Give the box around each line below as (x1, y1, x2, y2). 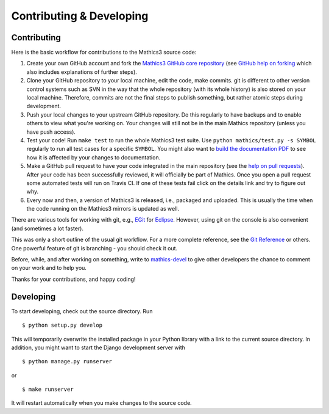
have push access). (26, 128, 76, 136)
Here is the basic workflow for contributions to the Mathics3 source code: (11, 49, 197, 56)
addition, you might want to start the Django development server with (11, 344, 186, 351)
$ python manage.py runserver (22, 358, 113, 365)
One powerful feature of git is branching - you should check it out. (11, 244, 178, 252)
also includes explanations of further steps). (26, 68, 137, 76)
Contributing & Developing (11, 9, 149, 23)
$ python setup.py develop (22, 322, 103, 329)
